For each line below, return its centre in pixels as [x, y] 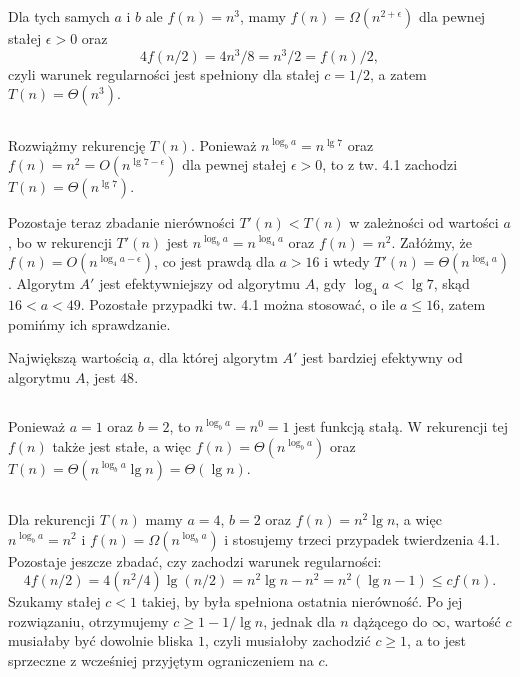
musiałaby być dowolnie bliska [101, 640]
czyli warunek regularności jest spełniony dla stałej [164, 73]
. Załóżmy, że [431, 241]
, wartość [473, 620]
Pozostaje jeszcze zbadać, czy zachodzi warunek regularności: [195, 560]
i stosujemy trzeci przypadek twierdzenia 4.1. [362, 538]
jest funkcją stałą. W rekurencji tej [401, 425]
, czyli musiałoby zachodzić [287, 640]
